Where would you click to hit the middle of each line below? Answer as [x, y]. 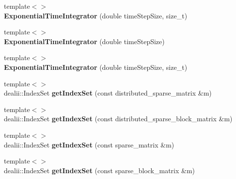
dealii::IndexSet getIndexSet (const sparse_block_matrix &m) [100, 170]
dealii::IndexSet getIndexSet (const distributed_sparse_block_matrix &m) [118, 119]
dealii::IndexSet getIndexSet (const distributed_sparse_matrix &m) [108, 93]
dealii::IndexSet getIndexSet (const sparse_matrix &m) [89, 144]
